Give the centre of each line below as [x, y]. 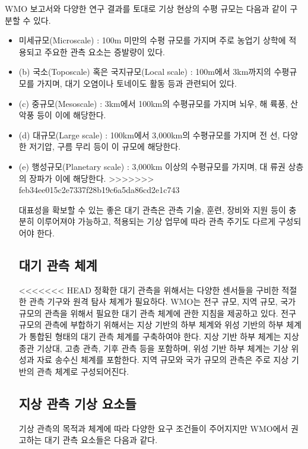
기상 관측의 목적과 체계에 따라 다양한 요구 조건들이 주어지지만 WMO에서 [153, 428]
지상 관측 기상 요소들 [77, 403]
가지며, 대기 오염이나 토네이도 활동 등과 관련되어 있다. [137, 83]
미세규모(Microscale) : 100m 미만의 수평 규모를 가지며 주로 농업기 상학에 [152, 40]
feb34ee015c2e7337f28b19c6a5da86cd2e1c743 [99, 190]
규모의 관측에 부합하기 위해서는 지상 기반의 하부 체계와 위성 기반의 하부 [151, 325]
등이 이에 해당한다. [72, 115]
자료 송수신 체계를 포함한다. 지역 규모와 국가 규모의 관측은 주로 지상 [163, 360]
